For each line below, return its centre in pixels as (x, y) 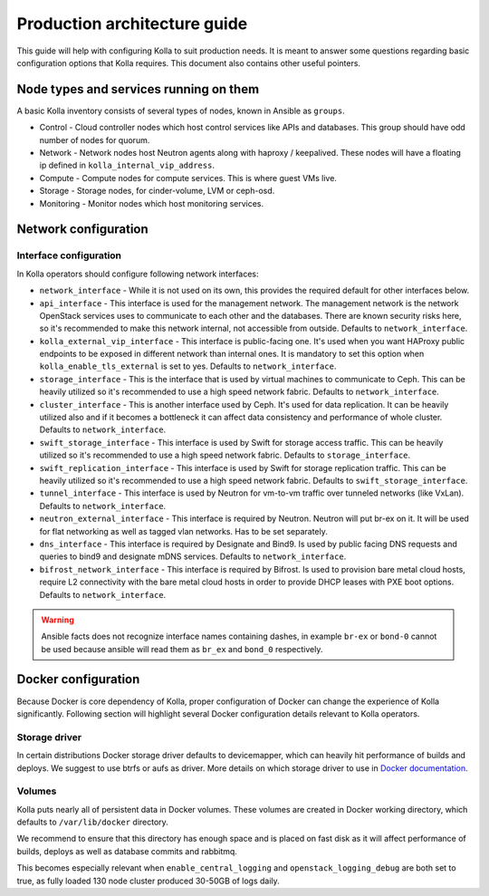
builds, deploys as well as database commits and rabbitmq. (127, 851)
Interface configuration (69, 255)
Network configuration (82, 230)
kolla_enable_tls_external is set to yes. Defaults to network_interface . (188, 366)
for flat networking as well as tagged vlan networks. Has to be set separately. (183, 531)
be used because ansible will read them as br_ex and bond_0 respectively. (182, 649)
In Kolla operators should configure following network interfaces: (138, 274)
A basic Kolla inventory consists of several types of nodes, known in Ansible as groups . (181, 111)
